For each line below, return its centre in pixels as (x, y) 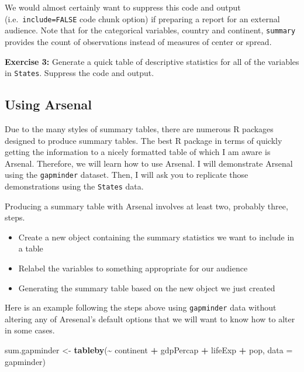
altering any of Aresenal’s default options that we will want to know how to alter (150, 318)
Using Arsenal (49, 104)
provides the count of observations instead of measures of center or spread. (138, 41)
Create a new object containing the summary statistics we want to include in (156, 237)
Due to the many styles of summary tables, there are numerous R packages (139, 128)
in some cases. (30, 330)
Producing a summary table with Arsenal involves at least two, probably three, (146, 206)
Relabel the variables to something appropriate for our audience (133, 268)
